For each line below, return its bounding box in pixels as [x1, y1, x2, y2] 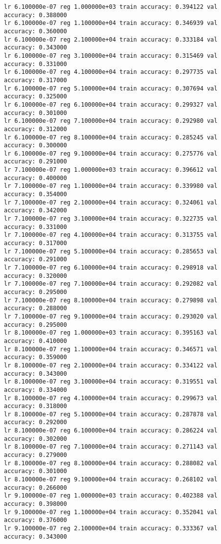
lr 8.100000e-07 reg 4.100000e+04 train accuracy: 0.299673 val [4, 394, 218, 402]
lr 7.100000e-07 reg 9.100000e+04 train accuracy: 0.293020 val [4, 313, 218, 320]
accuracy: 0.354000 [4, 191, 67, 198]
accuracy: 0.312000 [4, 125, 67, 133]
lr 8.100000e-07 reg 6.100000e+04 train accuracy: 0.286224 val [4, 427, 218, 434]
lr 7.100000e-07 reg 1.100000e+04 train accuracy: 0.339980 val [4, 182, 218, 190]
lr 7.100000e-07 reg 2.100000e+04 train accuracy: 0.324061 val [4, 199, 218, 206]
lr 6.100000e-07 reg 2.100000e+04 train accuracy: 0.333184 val [4, 36, 218, 43]
